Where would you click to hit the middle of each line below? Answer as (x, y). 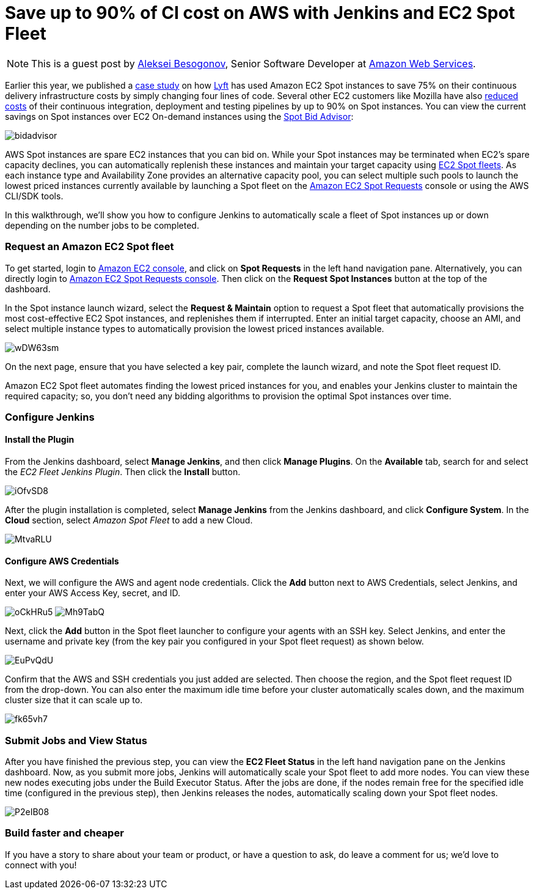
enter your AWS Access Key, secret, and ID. (93, 593)
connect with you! (41, 865)
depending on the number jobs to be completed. (102, 225)
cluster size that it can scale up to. (74, 700)
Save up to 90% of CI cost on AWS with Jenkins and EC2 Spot (260, 13)
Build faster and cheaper (64, 833)
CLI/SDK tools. (34, 196)
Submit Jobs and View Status (76, 740)
